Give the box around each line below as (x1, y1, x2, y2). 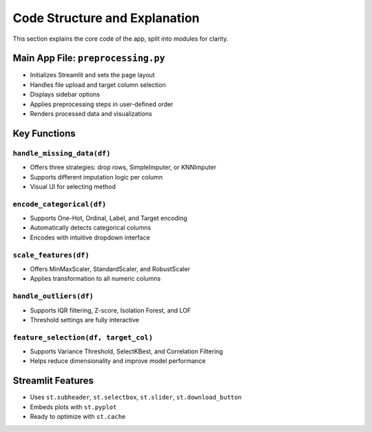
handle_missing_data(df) (12, 148, 111, 158)
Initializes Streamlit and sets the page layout (30, 71, 155, 79)
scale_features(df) (12, 251, 90, 259)
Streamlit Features (12, 375, 94, 386)
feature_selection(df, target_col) (12, 333, 154, 342)
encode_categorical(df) (12, 199, 107, 208)
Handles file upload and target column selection (30, 80, 166, 89)
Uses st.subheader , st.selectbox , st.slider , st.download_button (30, 393, 242, 402)
